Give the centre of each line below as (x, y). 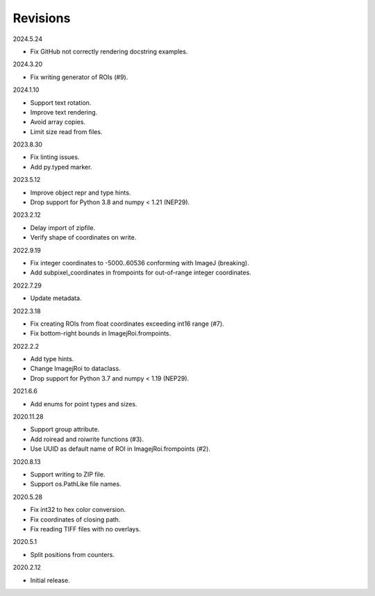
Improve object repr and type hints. (81, 192)
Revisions (42, 18)
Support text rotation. (61, 102)
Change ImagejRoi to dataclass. (75, 369)
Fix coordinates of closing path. (75, 519)
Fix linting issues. (55, 157)
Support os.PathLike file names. (76, 484)
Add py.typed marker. (61, 167)
